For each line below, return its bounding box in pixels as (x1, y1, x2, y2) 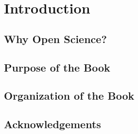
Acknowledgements (4, 117, 101, 132)
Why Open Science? (4, 31, 107, 46)
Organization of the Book (4, 88, 135, 103)
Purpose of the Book (4, 60, 110, 74)
